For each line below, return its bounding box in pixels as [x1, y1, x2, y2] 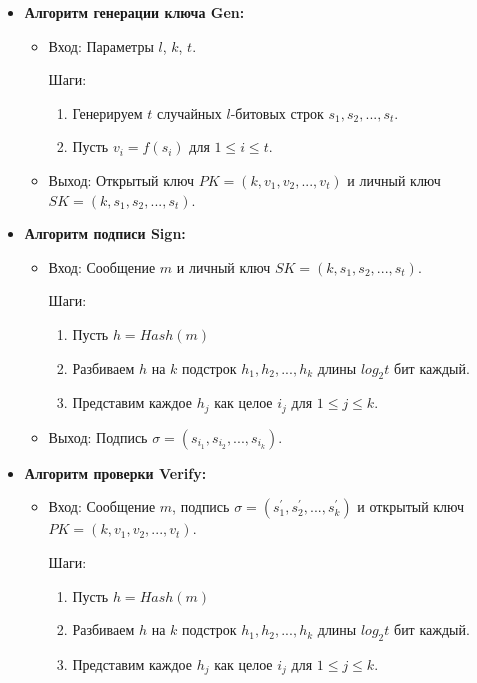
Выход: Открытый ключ [48, 169, 194, 190]
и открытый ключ [357, 496, 465, 517]
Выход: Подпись [48, 426, 148, 447]
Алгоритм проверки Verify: [24, 462, 207, 483]
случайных [156, 102, 222, 123]
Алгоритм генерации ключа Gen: [24, 2, 245, 22]
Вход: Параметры [48, 35, 154, 56]
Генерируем [72, 102, 143, 123]
